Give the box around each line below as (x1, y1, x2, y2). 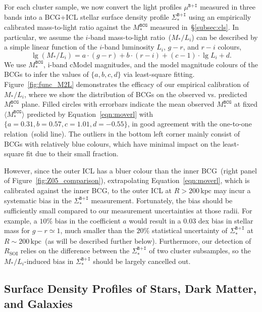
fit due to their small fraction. (26, 148, 119, 159)
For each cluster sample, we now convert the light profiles (4, 2, 182, 12)
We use (4, 59, 26, 69)
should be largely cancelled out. (93, 255, 191, 266)
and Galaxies (4, 295, 73, 311)
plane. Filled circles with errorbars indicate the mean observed (21, 99, 215, 109)
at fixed (234, 99, 258, 109)
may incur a (214, 185, 251, 195)
